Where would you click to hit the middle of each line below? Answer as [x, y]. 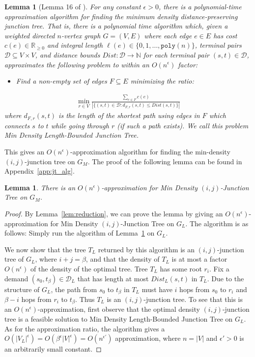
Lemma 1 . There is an [40, 187]
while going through [80, 125]
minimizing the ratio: [162, 81]
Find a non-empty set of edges [61, 81]
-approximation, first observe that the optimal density [119, 309]
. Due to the [226, 278]
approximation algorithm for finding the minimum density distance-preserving [121, 16]
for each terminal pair [176, 54]
